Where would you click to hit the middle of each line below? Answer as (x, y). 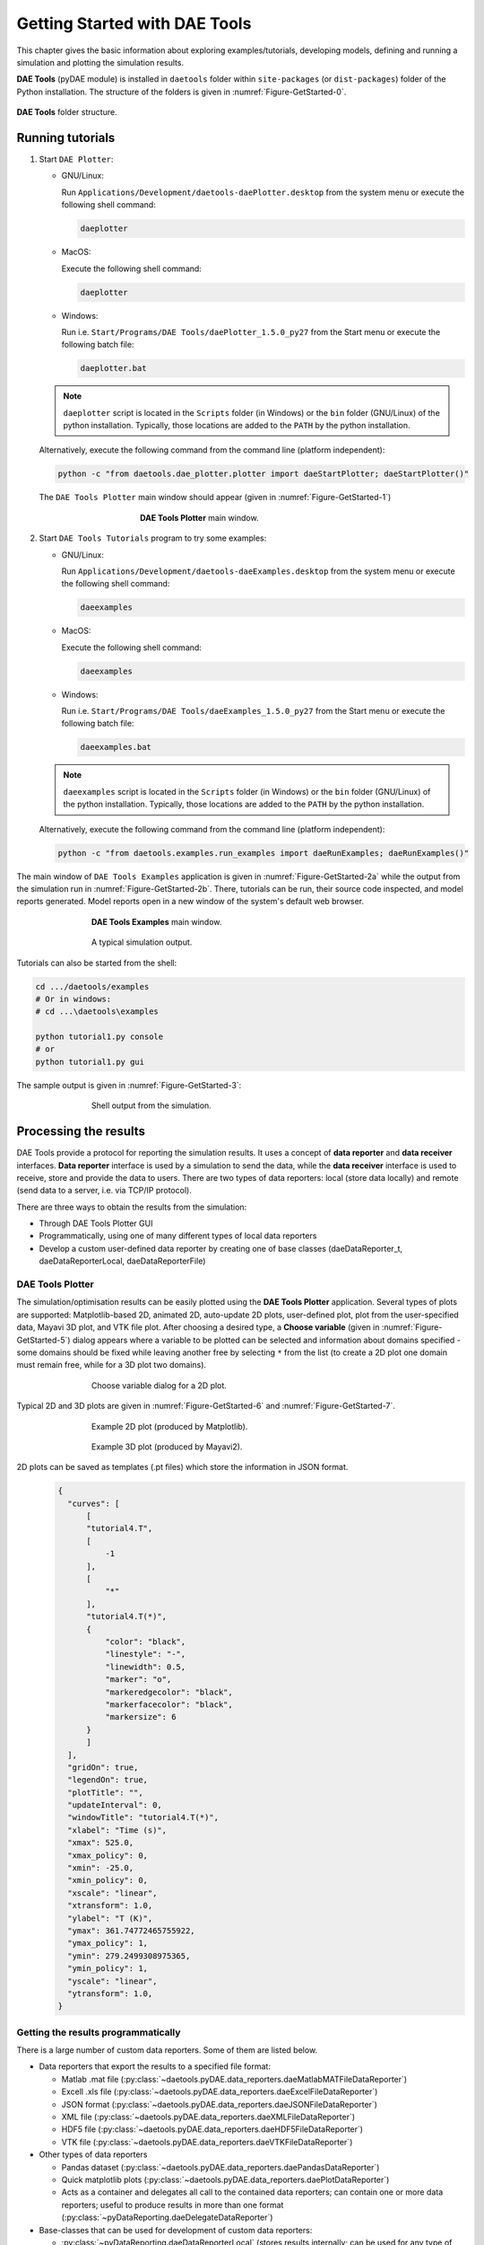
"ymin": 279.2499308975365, (129, 1956)
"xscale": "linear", (112, 1893)
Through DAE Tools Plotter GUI (96, 1224)
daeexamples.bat (116, 747)
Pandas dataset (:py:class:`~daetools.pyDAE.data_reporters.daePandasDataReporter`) (220, 2167)
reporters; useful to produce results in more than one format (173, 2205)
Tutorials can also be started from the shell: (97, 963)
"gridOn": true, (103, 1767)
